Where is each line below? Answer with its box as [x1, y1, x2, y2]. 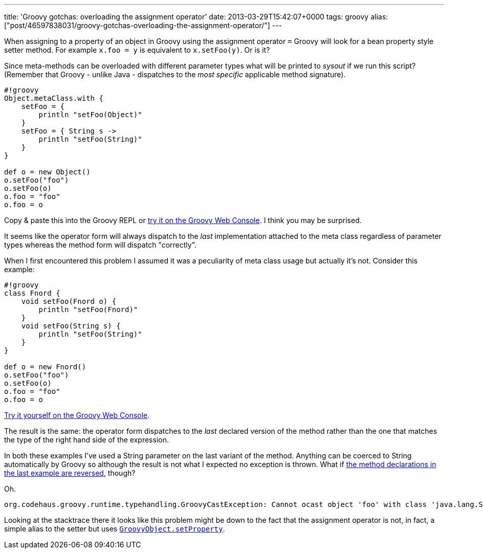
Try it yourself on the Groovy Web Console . [4, 411, 150, 419]
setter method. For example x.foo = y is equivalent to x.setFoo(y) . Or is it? [4, 46, 270, 54]
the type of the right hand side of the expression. [4, 435, 169, 444]
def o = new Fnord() [4, 363, 86, 371]
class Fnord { [4, 289, 60, 297]
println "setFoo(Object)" [38, 110, 142, 119]
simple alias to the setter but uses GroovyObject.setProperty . [4, 524, 225, 533]
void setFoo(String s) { [21, 322, 121, 330]
